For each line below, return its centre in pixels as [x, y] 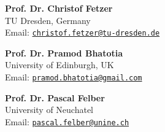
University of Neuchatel [49, 110]
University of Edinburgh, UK [59, 65]
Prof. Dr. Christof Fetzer [59, 8]
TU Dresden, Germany [48, 20]
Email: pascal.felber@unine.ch [67, 121]
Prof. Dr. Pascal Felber [55, 97]
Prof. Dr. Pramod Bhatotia [64, 52]
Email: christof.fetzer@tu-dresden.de [82, 32]
